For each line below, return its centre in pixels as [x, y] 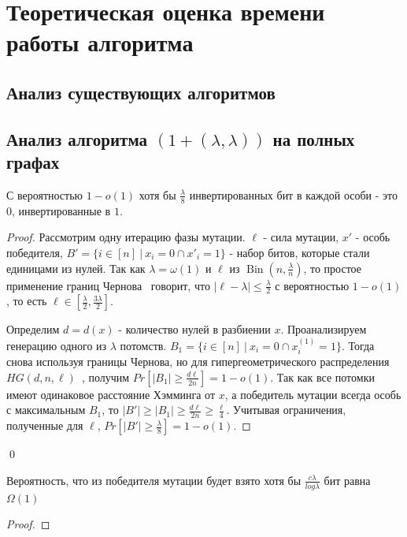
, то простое [332, 268]
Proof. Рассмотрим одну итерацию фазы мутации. [126, 237]
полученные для [45, 425]
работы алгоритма [100, 42]
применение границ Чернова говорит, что [108, 285]
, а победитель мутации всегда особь [313, 394]
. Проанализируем [324, 329]
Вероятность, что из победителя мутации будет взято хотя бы [154, 480]
